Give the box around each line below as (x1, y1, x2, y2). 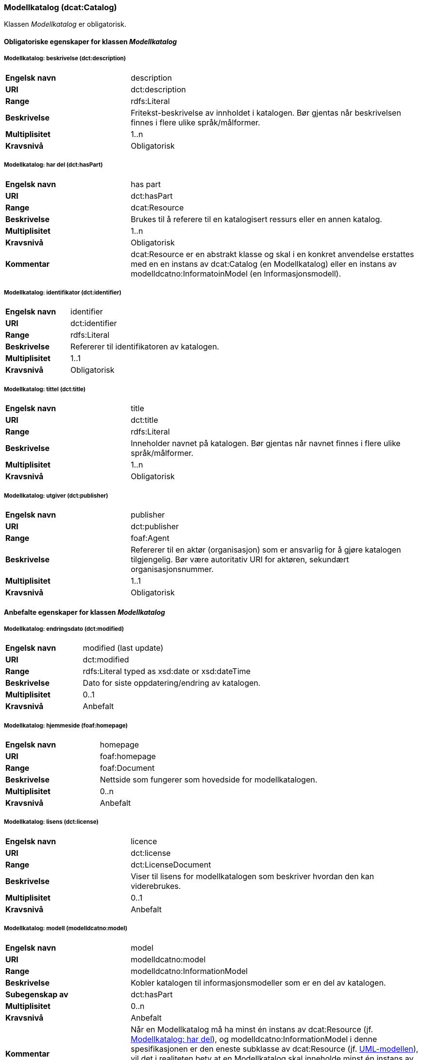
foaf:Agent (131, 533, 169, 543)
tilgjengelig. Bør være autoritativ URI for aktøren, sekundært (131, 554, 349, 564)
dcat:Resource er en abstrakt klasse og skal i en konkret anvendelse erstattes (131, 249, 414, 259)
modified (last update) (83, 643, 164, 653)
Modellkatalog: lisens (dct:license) (4, 818, 99, 826)
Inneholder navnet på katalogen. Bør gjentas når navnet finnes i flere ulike (131, 438, 401, 449)
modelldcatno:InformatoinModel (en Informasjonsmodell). (131, 268, 341, 278)
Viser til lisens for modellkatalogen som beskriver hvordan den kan (131, 871, 374, 881)
